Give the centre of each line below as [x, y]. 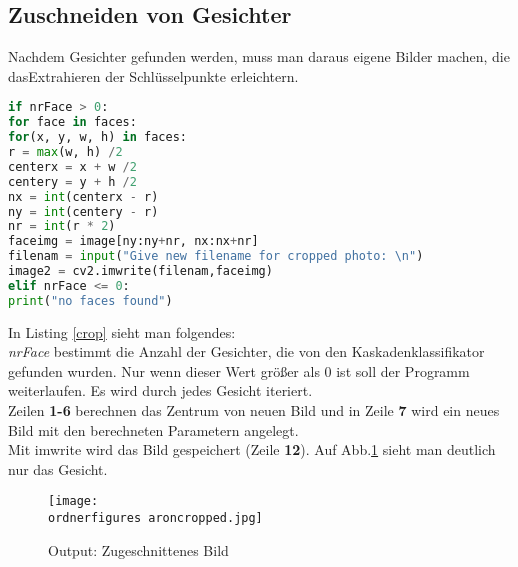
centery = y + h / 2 [72, 181]
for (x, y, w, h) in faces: [98, 137]
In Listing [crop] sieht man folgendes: [122, 331]
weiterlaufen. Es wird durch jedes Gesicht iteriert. [160, 390]
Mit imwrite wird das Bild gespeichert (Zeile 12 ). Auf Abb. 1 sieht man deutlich [252, 449]
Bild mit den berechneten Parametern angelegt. [153, 429]
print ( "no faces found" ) [90, 300]
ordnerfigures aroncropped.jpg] [155, 518]
